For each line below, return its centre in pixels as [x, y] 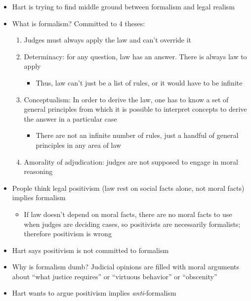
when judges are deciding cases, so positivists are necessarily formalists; [132, 224]
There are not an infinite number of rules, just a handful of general [137, 135]
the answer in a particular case [70, 118]
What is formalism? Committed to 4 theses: [79, 23]
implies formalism [39, 197]
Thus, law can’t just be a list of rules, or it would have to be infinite [139, 82]
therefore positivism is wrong [68, 234]
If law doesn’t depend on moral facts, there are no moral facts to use [128, 214]
